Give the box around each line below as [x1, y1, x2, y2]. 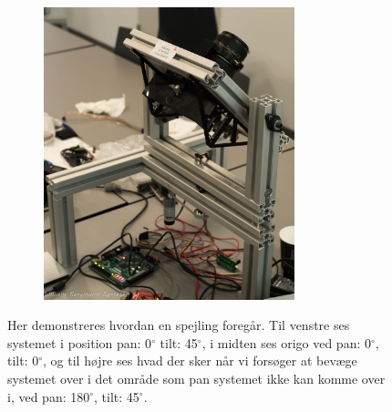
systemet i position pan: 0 [7, 333, 152, 352]
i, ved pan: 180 [7, 386, 90, 406]
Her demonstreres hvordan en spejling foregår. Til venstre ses [7, 315, 350, 335]
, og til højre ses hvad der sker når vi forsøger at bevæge [43, 351, 357, 370]
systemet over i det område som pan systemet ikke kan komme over [7, 368, 386, 387]
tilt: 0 [7, 351, 39, 370]
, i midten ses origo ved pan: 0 [201, 333, 371, 352]
